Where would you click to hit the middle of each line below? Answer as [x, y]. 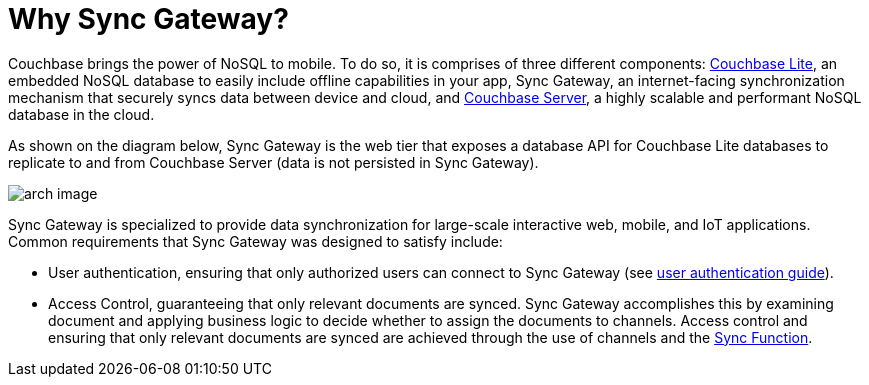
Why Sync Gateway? [148, 19]
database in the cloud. [81, 114]
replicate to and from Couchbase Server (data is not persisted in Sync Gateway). [273, 162]
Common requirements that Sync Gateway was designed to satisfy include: [255, 241]
